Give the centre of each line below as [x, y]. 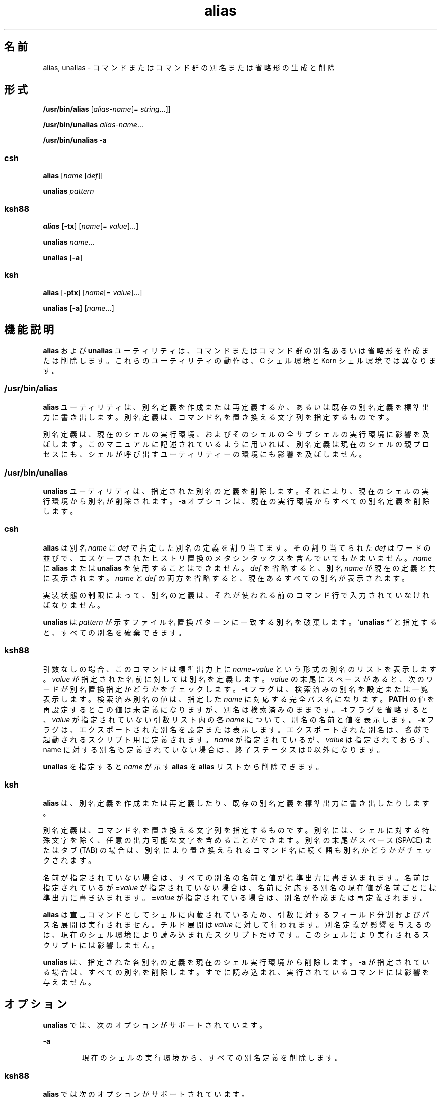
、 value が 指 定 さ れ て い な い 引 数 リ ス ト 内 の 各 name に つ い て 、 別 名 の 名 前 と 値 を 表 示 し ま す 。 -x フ [239, 719]
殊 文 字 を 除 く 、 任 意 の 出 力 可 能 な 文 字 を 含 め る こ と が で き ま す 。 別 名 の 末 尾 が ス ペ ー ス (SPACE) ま [237, 840]
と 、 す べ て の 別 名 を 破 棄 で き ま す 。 [114, 632]
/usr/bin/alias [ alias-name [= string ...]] [107, 109]
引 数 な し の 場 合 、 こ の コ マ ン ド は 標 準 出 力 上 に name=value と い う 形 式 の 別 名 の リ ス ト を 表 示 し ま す [240, 669]
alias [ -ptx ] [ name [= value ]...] [93, 292]
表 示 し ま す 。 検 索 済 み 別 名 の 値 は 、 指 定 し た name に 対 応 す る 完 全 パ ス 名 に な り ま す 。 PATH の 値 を [239, 699]
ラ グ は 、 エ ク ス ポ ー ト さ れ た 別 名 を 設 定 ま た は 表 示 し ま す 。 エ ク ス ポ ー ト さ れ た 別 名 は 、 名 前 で [236, 729]
